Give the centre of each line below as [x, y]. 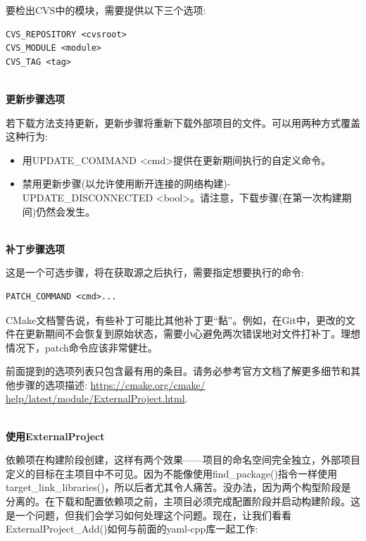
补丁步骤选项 [35, 248]
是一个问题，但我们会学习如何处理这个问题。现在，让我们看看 [149, 515]
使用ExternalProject [55, 436]
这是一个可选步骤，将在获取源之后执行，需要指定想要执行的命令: [155, 272]
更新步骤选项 [35, 98]
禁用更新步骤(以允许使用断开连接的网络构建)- [126, 184]
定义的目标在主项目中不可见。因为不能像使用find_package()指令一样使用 [171, 473]
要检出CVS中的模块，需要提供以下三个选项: [106, 10]
